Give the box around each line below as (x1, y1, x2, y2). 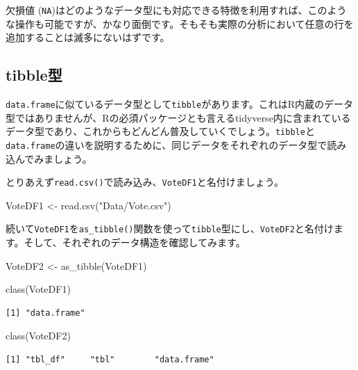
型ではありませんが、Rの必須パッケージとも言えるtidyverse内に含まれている (6, 110, 351, 124)
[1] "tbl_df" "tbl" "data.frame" (6, 355, 214, 365)
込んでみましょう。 (6, 151, 92, 166)
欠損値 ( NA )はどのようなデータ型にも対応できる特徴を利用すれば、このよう (6, 3, 347, 17)
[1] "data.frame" (6, 307, 85, 318)
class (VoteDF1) (6, 282, 71, 296)
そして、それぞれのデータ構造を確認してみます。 (24, 235, 246, 250)
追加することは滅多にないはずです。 (6, 30, 170, 45)
